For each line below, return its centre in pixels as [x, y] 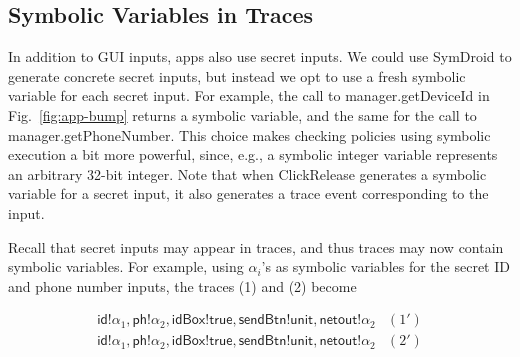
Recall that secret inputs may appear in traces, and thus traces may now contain [256, 246]
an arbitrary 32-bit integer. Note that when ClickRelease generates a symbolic [247, 173]
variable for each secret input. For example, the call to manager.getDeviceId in [249, 95]
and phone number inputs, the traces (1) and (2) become [182, 285]
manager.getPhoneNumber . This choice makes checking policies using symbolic [249, 134]
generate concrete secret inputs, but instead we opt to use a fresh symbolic [237, 75]
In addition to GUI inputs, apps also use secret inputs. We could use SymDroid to [260, 56]
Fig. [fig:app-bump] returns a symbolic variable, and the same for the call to [242, 114]
